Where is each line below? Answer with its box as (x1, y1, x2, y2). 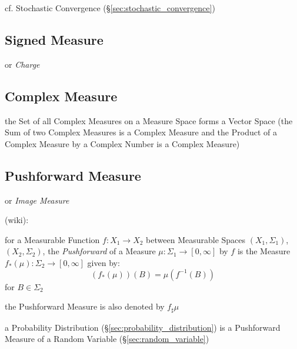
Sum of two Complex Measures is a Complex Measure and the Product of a (5, 126, 277, 138)
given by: (87, 256, 120, 268)
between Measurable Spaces (146, 233, 246, 245)
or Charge (5, 58, 40, 70)
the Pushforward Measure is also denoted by (5, 300, 165, 313)
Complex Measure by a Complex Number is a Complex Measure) (5, 137, 240, 149)
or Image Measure (5, 194, 69, 206)
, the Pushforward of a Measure (42, 245, 156, 257)
